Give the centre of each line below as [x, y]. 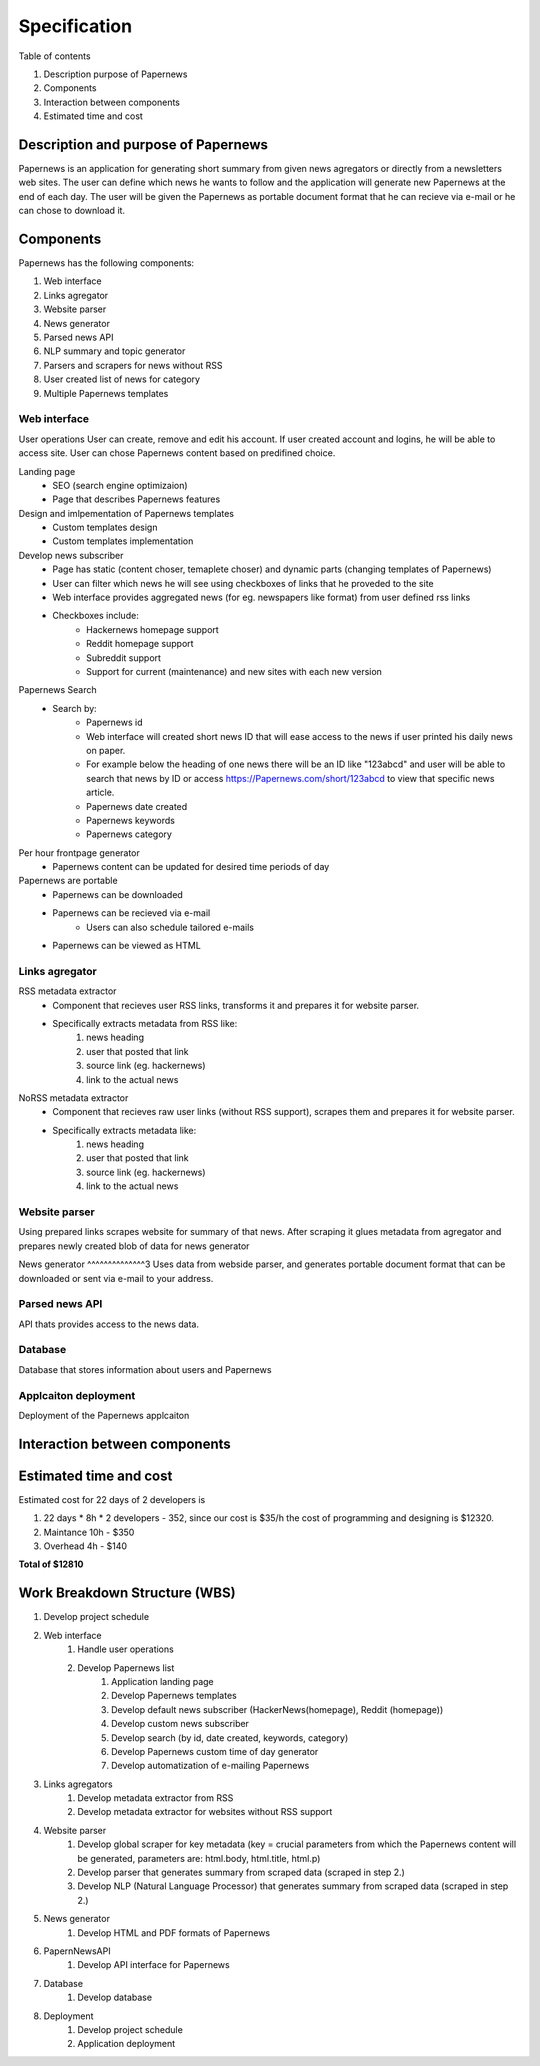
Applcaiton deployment [77, 1395]
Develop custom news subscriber [180, 1724]
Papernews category [129, 834]
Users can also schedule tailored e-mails [170, 927]
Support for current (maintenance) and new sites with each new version [234, 671]
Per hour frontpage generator [79, 852]
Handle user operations [125, 1649]
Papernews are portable [68, 881]
